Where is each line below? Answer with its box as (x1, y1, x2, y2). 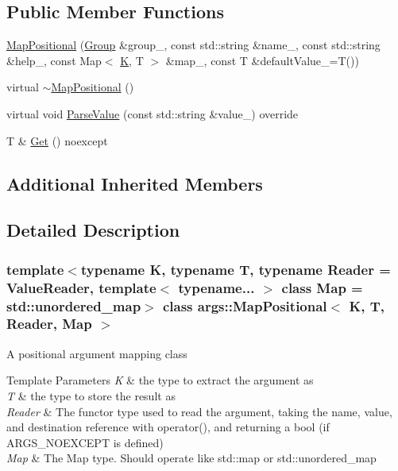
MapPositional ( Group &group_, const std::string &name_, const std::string (6, 37, 381, 53)
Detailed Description (6, 218, 180, 242)
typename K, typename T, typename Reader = (80, 259, 391, 279)
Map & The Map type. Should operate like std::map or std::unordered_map (6, 450, 377, 466)
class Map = (281, 277, 363, 297)
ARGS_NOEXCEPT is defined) (6, 434, 164, 450)
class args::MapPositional (162, 295, 327, 315)
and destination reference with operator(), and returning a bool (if (6, 419, 330, 435)
